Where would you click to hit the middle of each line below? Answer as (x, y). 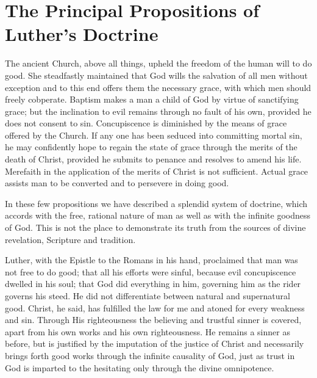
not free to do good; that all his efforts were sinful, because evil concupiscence (151, 271)
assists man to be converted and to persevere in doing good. (117, 183)
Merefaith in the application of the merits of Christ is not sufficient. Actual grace (157, 171)
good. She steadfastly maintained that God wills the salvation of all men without (156, 75)
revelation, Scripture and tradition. (70, 239)
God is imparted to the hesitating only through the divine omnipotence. (140, 367)
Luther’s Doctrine (82, 34)
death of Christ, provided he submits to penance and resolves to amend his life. (153, 159)
